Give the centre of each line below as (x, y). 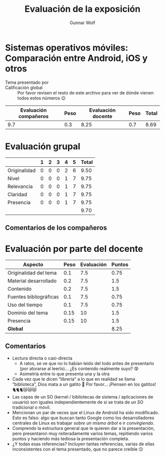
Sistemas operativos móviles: (67, 47)
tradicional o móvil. (31, 407)
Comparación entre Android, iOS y (76, 58)
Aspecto (33, 264)
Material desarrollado (32, 280)
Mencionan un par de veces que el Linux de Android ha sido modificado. (86, 412)
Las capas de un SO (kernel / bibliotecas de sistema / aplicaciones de (83, 396)
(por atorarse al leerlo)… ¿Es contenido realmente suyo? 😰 (79, 368)
